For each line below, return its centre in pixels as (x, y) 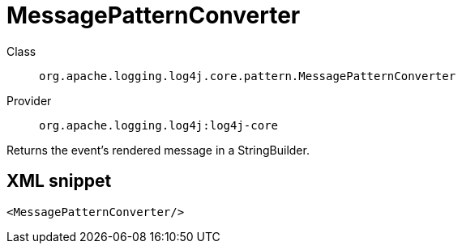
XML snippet (59, 181)
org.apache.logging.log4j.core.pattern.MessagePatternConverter (248, 76)
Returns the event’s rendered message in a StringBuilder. (158, 150)
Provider (29, 100)
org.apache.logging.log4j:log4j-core (159, 125)
